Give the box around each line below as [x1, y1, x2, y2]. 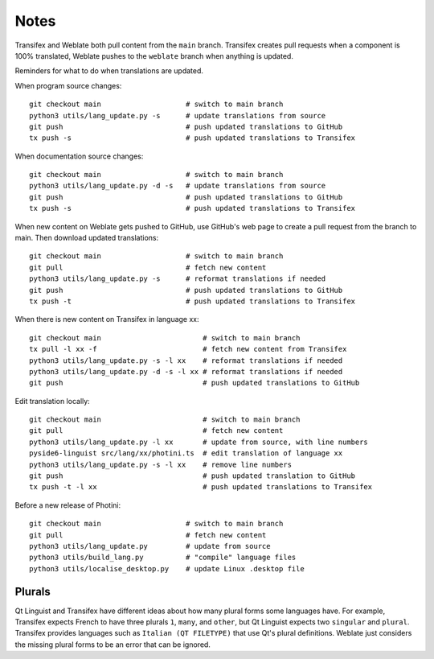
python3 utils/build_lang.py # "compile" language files [29, 553, 297, 562]
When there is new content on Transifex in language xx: [14, 315, 200, 324]
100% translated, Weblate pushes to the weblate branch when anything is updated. [14, 51, 293, 60]
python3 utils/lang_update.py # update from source [29, 542, 271, 550]
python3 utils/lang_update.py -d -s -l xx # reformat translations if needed [29, 367, 343, 376]
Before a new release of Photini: [14, 500, 121, 510]
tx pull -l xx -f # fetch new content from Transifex [29, 344, 347, 354]
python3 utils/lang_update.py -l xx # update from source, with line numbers [29, 437, 369, 447]
